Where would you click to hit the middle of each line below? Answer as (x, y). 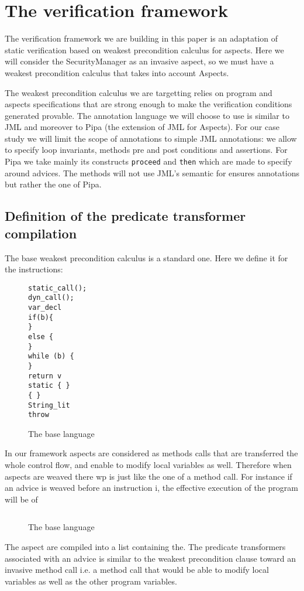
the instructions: (34, 269)
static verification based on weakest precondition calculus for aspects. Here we (144, 49)
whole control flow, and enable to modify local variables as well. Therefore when (148, 465)
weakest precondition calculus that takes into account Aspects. (117, 72)
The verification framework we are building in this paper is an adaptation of (141, 38)
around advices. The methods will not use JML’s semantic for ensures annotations (152, 172)
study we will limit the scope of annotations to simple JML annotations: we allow (151, 138)
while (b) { (51, 356)
